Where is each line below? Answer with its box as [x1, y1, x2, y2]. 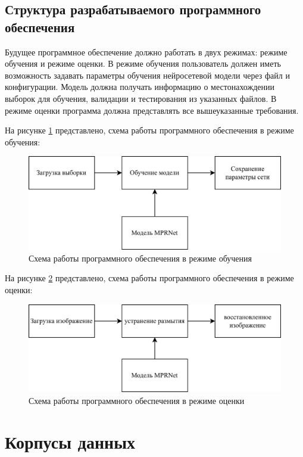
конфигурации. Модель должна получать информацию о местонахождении [5, 80, 274, 93]
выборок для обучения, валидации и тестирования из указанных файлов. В [5, 92, 277, 104]
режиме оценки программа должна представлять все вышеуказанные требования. [5, 104, 299, 116]
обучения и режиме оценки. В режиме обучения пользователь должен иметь [5, 57, 281, 70]
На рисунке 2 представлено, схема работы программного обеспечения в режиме [5, 272, 294, 284]
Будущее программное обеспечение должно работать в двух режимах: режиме [5, 45, 288, 58]
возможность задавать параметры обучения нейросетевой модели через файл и [5, 69, 290, 81]
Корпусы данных [5, 429, 136, 453]
